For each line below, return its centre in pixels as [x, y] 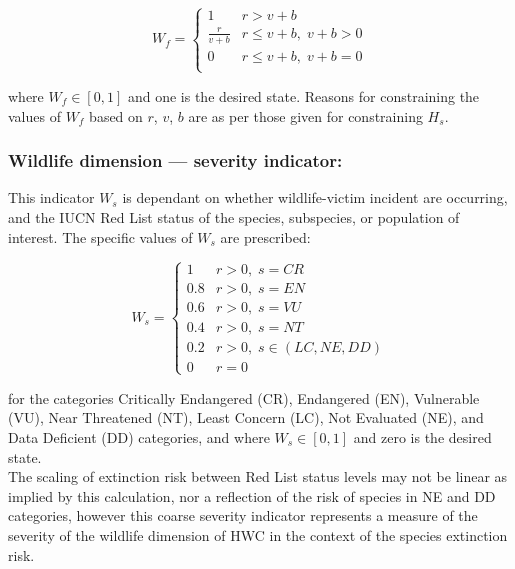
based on [116, 115]
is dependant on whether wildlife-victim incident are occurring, [315, 197]
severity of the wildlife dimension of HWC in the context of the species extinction [258, 535]
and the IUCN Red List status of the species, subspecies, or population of [234, 216]
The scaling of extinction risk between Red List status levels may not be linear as [258, 476]
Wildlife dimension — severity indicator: [175, 160]
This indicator [51, 197]
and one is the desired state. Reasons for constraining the [303, 95]
